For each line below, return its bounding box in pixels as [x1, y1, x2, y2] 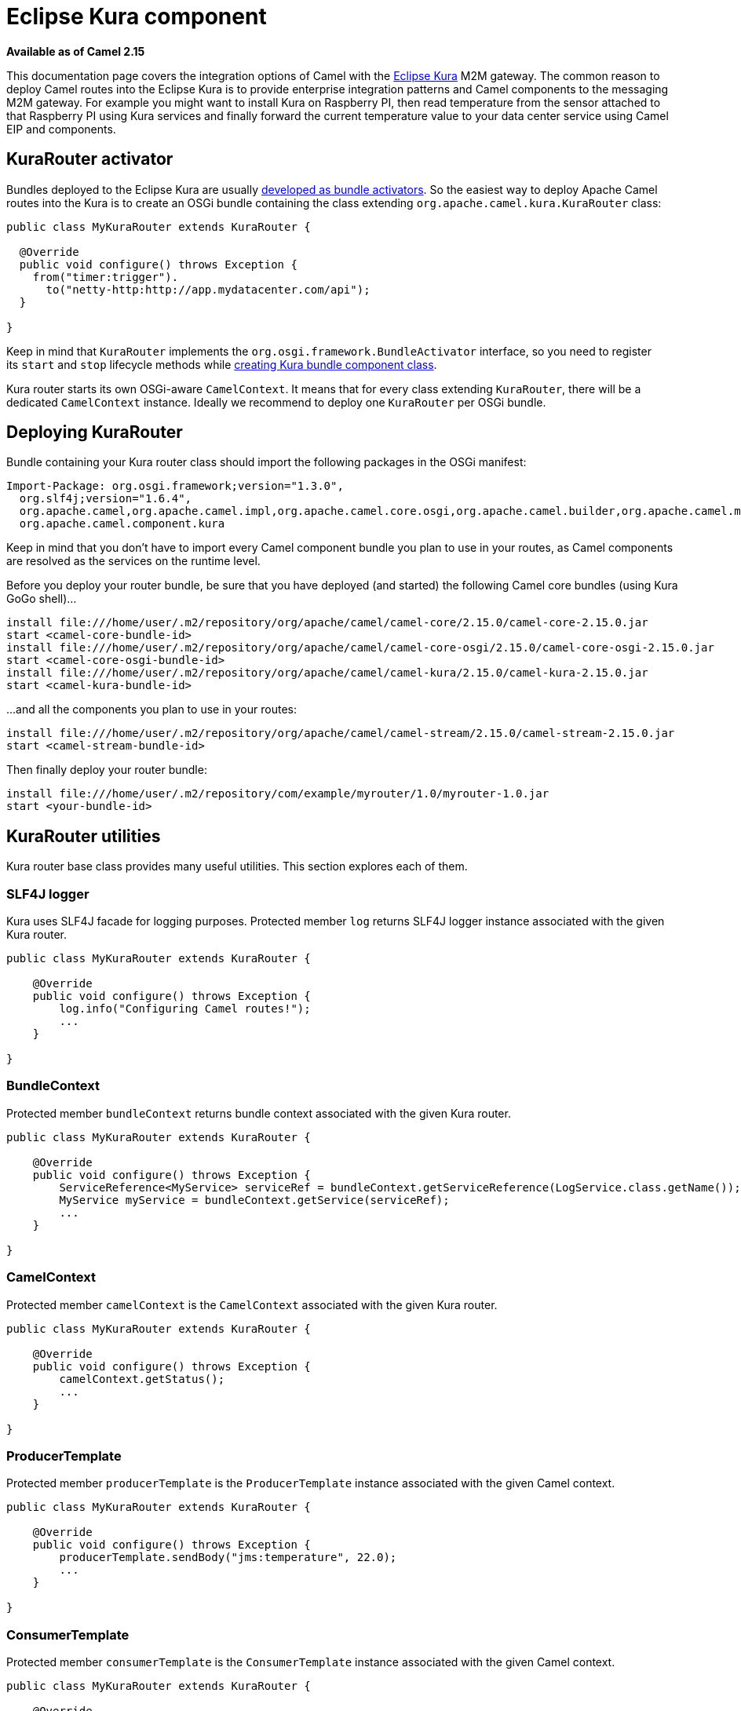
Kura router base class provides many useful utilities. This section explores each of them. [6, 859, 468, 874]
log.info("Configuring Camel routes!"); [59, 1002, 311, 1016]
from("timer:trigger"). [32, 270, 179, 283]
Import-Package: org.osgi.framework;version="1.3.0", [6, 480, 344, 493]
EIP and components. [6, 122, 116, 136]
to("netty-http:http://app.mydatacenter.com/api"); [46, 283, 370, 296]
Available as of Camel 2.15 [6, 44, 145, 58]
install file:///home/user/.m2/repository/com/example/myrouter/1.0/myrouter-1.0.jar [6, 787, 549, 801]
